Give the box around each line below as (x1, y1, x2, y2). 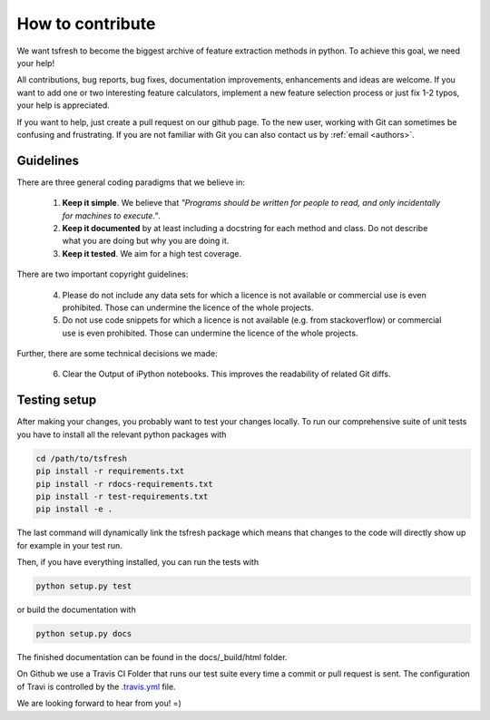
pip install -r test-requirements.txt (35, 491, 209, 501)
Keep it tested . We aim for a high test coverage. (62, 248, 242, 258)
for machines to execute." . (62, 209, 161, 221)
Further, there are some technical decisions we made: (16, 348, 218, 359)
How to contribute (16, 14, 156, 34)
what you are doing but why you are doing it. (62, 236, 230, 247)
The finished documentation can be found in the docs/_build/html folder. (16, 652, 288, 663)
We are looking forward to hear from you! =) (16, 698, 181, 709)
